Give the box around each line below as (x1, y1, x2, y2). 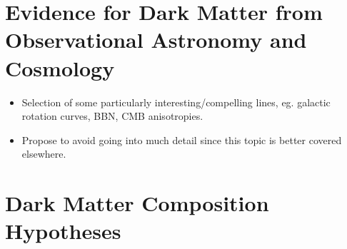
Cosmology (5, 53, 115, 82)
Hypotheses (5, 216, 121, 245)
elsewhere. (21, 146, 66, 161)
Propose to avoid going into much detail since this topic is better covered (21, 132, 342, 147)
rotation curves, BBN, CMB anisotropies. (21, 108, 203, 123)
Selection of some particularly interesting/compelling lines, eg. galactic (21, 94, 331, 109)
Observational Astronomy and (5, 25, 307, 54)
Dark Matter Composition (5, 188, 269, 218)
